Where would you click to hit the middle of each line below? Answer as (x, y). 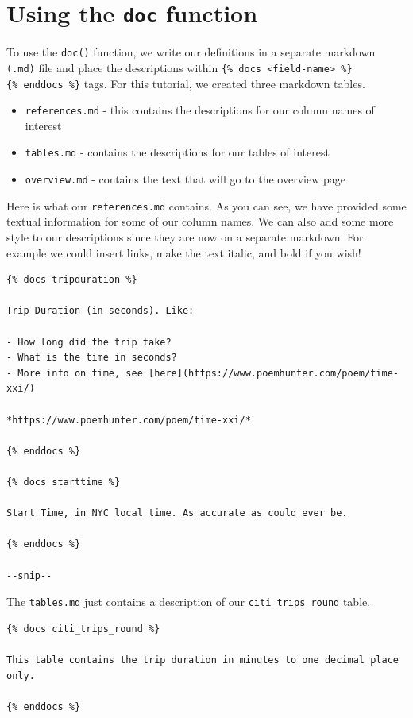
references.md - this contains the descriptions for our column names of (200, 110)
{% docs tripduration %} (72, 280)
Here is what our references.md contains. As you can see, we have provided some (206, 205)
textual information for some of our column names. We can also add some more (200, 221)
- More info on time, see (75, 373)
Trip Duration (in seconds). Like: (100, 311)
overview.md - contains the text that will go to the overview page (185, 179)
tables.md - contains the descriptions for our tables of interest (177, 152)
